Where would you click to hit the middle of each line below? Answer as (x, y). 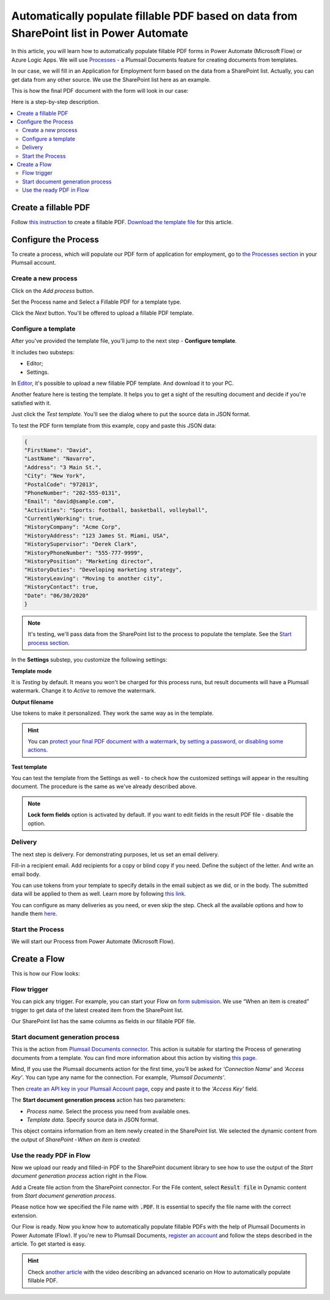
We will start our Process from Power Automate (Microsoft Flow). (93, 941)
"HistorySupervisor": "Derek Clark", (81, 544)
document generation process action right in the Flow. (79, 1176)
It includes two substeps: (43, 352)
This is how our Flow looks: (46, 974)
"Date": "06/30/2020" (57, 595)
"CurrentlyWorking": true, (64, 519)
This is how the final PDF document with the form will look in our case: (100, 90)
